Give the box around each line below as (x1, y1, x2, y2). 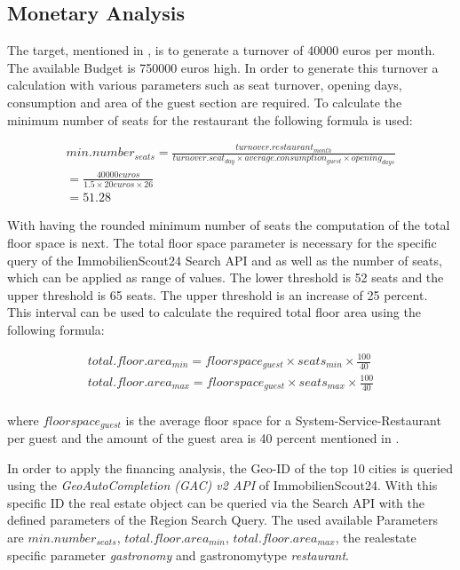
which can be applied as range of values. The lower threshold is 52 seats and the (7, 268, 444, 287)
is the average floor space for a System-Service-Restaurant (125, 410, 441, 429)
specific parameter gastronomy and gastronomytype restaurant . (7, 545, 349, 564)
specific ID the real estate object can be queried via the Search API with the (7, 493, 425, 511)
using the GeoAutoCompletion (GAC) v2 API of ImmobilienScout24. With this (7, 476, 438, 495)
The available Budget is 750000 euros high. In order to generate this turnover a (7, 58, 439, 76)
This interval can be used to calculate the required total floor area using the (7, 303, 421, 321)
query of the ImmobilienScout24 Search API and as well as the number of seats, (7, 250, 442, 269)
